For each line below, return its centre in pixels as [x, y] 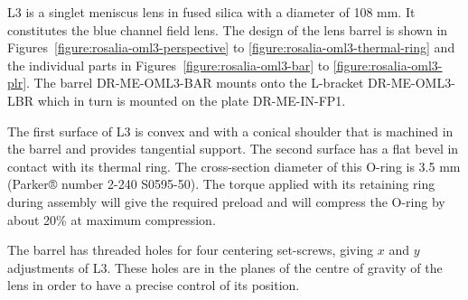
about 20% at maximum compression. [112, 219]
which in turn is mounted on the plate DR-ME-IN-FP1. [192, 100]
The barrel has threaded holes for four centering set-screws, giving [191, 250]
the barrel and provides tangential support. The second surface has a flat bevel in [233, 149]
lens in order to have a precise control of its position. [154, 285]
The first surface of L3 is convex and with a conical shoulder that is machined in [230, 131]
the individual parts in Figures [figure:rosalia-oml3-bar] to [168, 65]
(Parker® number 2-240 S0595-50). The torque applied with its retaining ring [221, 184]
